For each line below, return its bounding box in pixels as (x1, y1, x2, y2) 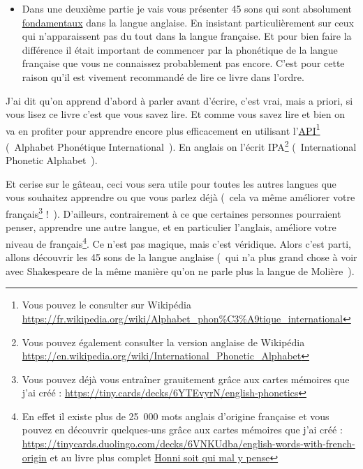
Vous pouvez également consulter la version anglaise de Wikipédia (22, 334, 305, 349)
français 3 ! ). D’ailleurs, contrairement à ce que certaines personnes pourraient (6, 204, 341, 221)
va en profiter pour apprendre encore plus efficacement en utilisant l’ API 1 (6, 121, 320, 137)
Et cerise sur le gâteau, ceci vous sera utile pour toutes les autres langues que (6, 176, 336, 191)
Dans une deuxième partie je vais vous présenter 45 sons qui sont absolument (22, 1, 353, 15)
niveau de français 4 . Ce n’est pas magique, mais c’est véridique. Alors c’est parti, (6, 234, 351, 251)
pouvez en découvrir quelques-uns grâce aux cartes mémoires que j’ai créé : (22, 422, 343, 437)
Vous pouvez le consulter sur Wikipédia (22, 297, 192, 312)
